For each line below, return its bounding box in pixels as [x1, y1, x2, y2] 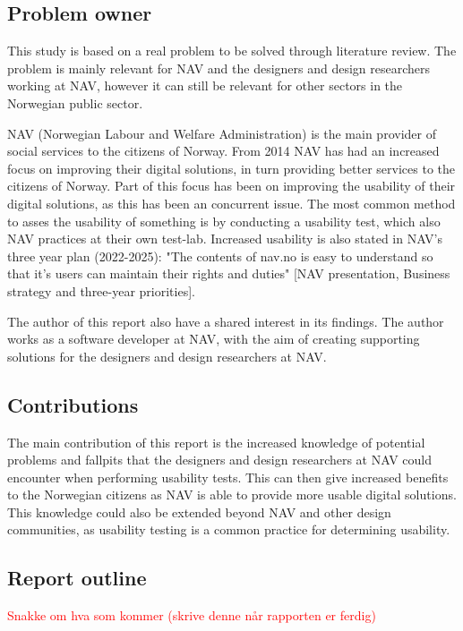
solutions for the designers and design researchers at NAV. [7, 346, 327, 365]
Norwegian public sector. [7, 93, 143, 112]
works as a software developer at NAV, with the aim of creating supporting [7, 329, 420, 348]
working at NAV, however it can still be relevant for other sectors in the [7, 76, 403, 95]
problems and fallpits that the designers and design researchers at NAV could [7, 450, 433, 469]
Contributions [7, 390, 139, 418]
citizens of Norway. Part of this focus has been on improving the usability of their [7, 176, 456, 195]
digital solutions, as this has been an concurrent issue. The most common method [7, 193, 456, 212]
